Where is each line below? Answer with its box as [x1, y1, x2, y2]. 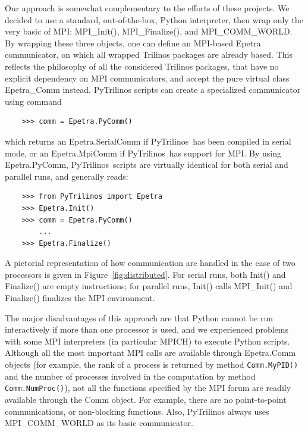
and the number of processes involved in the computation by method [5, 370, 256, 382]
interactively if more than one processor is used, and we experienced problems [5, 323, 288, 336]
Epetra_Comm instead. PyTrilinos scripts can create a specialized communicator [5, 83, 301, 96]
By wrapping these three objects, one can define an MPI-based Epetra [5, 36, 261, 49]
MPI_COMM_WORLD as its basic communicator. [5, 417, 193, 429]
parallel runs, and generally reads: [5, 170, 128, 182]
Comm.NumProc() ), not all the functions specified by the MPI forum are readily [5, 381, 291, 394]
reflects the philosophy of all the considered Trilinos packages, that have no [5, 60, 279, 72]
